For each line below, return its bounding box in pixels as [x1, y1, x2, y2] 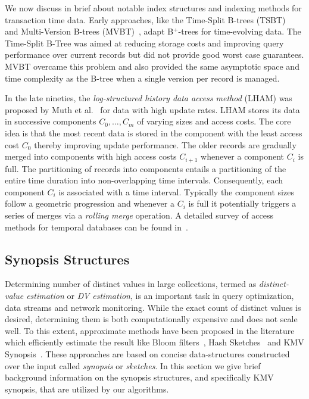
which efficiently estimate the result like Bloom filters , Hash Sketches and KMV [5, 336, 304, 348]
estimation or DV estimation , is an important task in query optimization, [26, 289, 294, 301]
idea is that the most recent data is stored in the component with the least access [5, 126, 302, 139]
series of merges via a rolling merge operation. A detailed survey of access [5, 208, 273, 221]
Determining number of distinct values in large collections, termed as [5, 278, 257, 290]
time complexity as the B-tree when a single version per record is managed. [5, 71, 280, 84]
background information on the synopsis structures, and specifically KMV [5, 371, 274, 384]
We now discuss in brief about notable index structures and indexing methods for [5, 2, 302, 14]
